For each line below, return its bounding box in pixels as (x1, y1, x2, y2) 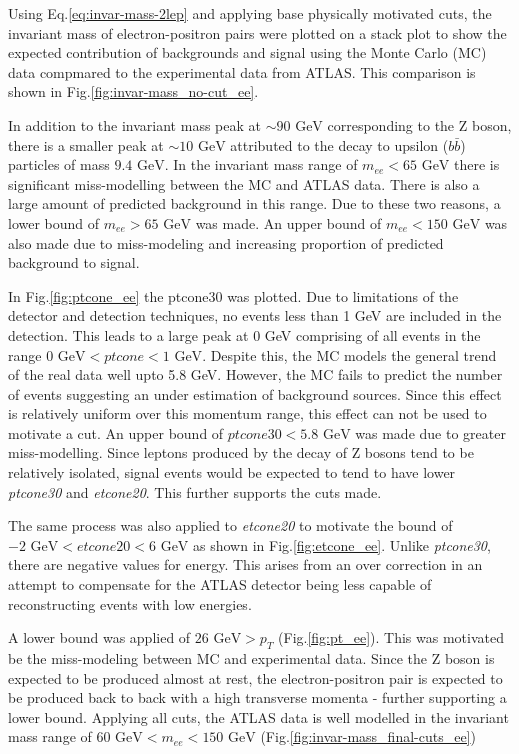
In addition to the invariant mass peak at (8, 114, 261, 135)
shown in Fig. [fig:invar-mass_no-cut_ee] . (8, 81, 259, 102)
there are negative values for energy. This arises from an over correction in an (8, 554, 483, 575)
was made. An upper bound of (195, 212, 382, 233)
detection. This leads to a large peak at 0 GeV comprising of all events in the (8, 324, 481, 345)
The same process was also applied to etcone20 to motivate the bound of (8, 515, 453, 536)
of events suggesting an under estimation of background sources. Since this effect (8, 383, 502, 404)
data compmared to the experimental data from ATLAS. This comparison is (8, 61, 476, 82)
